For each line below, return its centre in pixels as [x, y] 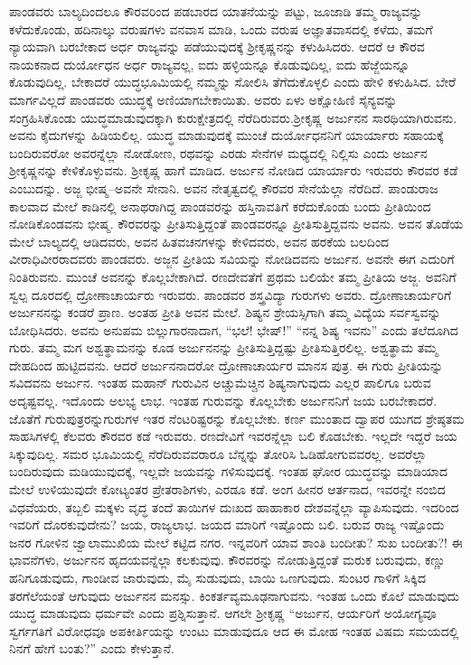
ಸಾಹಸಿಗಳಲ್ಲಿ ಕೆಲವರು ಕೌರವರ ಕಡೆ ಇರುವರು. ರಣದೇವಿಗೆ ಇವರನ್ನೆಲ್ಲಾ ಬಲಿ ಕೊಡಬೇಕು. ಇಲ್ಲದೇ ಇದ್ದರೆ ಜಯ [233, 436]
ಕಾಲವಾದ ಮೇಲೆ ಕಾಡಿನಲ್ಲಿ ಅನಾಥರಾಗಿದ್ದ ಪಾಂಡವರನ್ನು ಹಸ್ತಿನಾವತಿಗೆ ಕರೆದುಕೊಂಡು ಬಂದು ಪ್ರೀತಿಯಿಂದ [220, 206]
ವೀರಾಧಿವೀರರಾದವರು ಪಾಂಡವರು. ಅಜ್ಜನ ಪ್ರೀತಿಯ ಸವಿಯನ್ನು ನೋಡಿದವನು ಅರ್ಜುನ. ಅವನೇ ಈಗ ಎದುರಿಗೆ [232, 259]
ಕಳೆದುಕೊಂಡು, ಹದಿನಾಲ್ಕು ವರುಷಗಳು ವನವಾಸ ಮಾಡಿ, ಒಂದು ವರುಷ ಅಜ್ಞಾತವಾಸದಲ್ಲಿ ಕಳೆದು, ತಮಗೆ [221, 28]
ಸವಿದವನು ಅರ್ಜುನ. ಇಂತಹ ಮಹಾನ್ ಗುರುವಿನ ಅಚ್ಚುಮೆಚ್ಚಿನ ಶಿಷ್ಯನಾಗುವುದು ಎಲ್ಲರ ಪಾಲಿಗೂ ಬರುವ [220, 383]
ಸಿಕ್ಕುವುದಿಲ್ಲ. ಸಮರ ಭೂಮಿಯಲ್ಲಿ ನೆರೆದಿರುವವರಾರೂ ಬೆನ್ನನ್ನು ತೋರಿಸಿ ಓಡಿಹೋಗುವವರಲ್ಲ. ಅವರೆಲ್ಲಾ [218, 453]
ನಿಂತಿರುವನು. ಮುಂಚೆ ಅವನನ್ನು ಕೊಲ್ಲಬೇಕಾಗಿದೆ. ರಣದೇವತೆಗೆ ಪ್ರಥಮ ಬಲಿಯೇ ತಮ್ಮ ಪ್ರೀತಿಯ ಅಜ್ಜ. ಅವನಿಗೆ [233, 276]
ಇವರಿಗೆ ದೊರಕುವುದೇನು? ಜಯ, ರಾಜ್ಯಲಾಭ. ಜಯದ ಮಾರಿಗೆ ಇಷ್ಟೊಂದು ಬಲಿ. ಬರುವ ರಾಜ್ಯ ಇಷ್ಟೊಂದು [227, 525]
